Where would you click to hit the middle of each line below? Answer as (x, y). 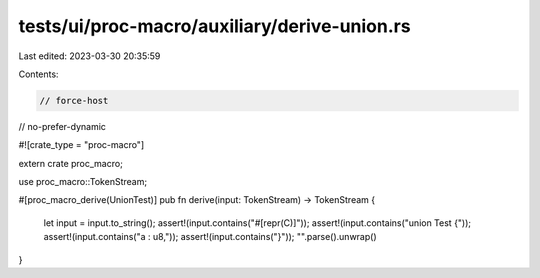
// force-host (74, 100)
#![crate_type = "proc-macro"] (81, 145)
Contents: (38, 74)
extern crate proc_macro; (71, 163)
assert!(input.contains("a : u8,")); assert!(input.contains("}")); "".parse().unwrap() (210, 237)
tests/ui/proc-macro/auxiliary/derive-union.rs (214, 26)
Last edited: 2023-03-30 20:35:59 (89, 56)
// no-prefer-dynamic (62, 126)
